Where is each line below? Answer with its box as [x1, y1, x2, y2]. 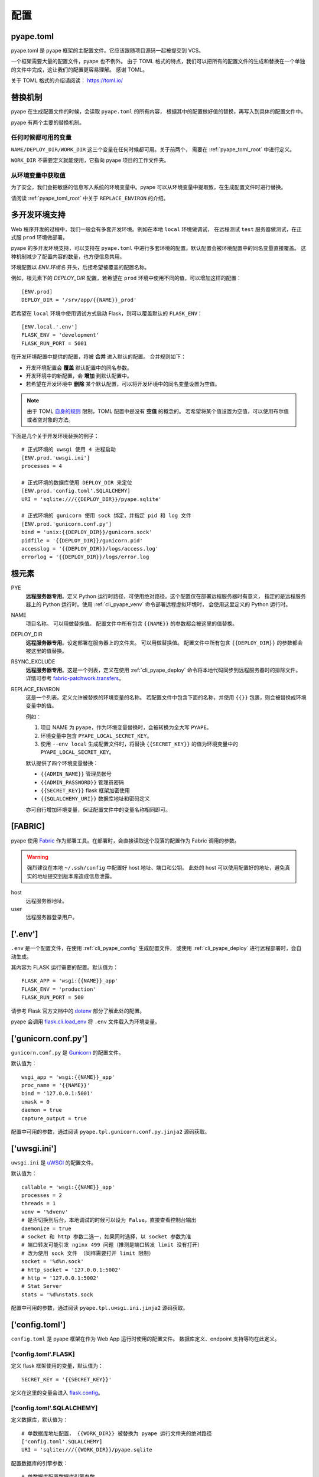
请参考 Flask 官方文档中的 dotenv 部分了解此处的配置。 [11, 1007, 145, 1014]
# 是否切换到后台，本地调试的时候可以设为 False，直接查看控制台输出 [21, 1217, 197, 1224]
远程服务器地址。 [25, 897, 67, 904]
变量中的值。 [25, 702, 57, 709]
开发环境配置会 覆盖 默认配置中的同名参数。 [25, 364, 132, 371]
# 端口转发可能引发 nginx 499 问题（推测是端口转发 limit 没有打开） [21, 1241, 203, 1248]
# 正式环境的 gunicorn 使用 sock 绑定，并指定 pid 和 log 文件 [21, 512, 192, 519]
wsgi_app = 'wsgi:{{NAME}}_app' [21, 1073, 115, 1081]
